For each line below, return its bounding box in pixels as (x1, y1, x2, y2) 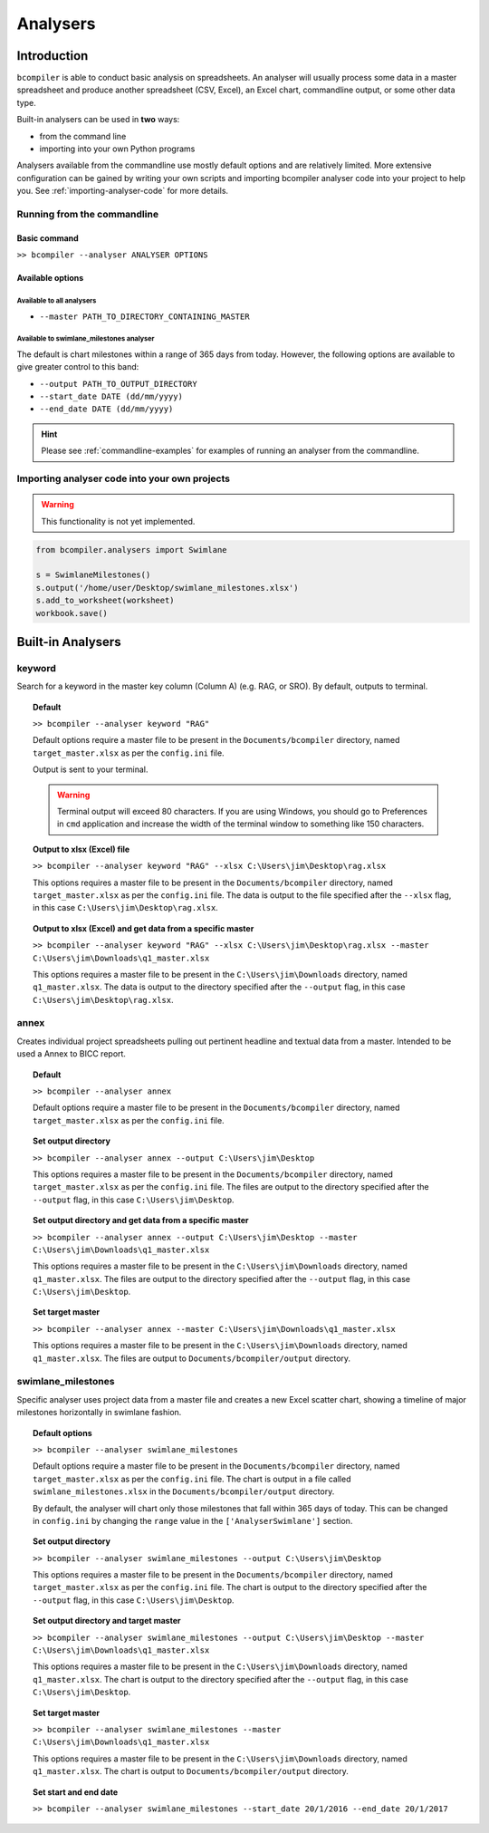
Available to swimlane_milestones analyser (16, 334, 155, 343)
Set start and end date (33, 1786, 118, 1798)
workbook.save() (35, 608, 109, 618)
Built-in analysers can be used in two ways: (16, 114, 180, 125)
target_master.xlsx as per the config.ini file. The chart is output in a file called (33, 1473, 351, 1484)
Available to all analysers (16, 295, 97, 305)
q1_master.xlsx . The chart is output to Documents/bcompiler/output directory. (33, 1766, 349, 1777)
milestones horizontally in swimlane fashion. (16, 1407, 182, 1418)
